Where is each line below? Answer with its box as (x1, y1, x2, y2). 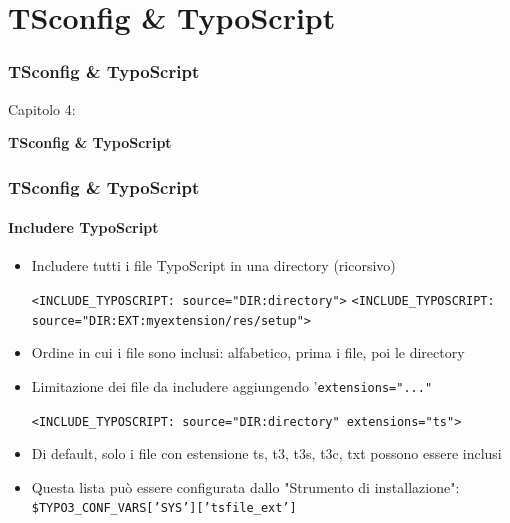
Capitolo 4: (8, 98, 76, 119)
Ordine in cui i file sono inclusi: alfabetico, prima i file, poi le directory (31, 342, 465, 363)
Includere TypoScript (8, 217, 159, 238)
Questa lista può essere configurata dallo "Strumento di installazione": (31, 476, 460, 497)
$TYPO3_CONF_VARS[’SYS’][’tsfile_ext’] (31, 501, 297, 516)
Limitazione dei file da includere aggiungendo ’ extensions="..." (31, 375, 433, 396)
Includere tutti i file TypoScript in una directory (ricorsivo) (31, 255, 396, 276)
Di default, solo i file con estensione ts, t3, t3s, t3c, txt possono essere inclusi (31, 443, 502, 464)
